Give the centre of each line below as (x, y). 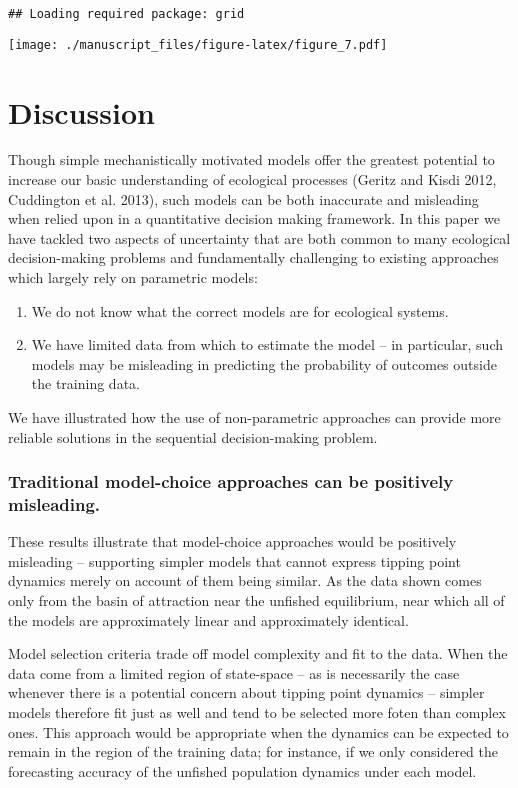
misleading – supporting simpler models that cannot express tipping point (234, 560)
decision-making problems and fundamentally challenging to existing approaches (253, 257)
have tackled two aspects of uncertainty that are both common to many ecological (259, 237)
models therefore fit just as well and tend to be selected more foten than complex (257, 712)
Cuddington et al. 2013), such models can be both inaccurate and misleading (243, 198)
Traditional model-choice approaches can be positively (231, 481)
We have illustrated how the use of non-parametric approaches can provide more (254, 416)
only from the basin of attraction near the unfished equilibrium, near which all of (256, 600)
